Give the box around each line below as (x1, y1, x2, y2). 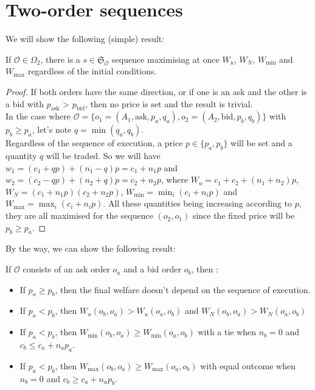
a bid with (5, 97, 44, 110)
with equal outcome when (200, 359, 296, 372)
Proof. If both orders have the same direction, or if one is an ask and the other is (5, 85, 307, 97)
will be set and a (230, 136, 292, 149)
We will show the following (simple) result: (5, 32, 165, 45)
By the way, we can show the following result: (5, 242, 176, 255)
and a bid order (123, 263, 182, 275)
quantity (5, 149, 37, 162)
